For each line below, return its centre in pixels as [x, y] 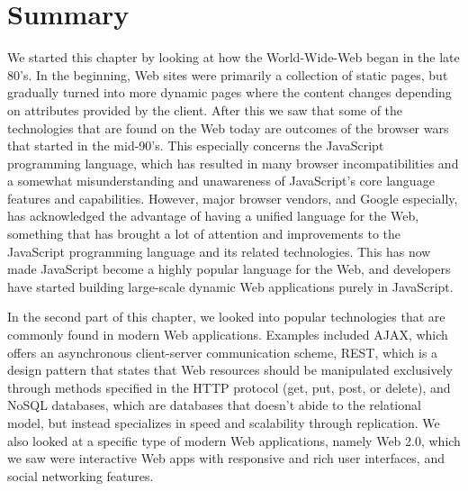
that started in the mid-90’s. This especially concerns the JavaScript [196, 145]
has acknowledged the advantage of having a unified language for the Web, [213, 216]
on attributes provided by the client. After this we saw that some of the [205, 109]
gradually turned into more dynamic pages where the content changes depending [229, 92]
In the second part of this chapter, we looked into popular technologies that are [226, 317]
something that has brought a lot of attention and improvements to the [204, 234]
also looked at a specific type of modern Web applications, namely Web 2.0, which [234, 440]
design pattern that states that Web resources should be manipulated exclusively [230, 370]
